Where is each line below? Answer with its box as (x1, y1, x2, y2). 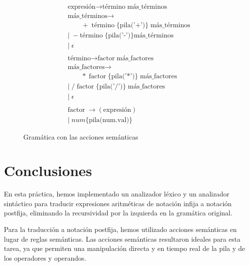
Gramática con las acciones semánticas (23, 132, 138, 142)
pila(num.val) (88, 117, 129, 124)
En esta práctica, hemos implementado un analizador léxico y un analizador (4, 189, 230, 199)
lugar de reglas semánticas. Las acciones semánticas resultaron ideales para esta (4, 233, 241, 244)
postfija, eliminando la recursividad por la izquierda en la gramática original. (4, 208, 232, 218)
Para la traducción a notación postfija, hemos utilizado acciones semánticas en (4, 224, 237, 234)
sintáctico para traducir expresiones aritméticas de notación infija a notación (4, 198, 232, 208)
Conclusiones (4, 160, 92, 180)
